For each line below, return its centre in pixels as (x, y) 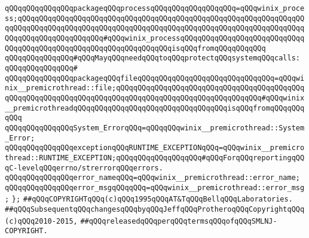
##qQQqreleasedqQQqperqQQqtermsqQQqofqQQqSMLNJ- (179, 221)
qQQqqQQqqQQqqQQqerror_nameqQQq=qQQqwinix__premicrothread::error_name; (152, 178)
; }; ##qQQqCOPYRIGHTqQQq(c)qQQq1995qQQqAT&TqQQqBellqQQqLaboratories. (149, 199)
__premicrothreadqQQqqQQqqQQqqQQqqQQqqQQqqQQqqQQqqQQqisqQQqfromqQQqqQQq (155, 108)
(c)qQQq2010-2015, (41, 221)
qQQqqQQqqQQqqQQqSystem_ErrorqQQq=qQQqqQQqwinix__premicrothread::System (155, 128)
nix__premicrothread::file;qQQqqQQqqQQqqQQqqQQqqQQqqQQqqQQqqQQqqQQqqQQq (155, 88)
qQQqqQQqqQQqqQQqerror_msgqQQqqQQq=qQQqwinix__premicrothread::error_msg (155, 187)
